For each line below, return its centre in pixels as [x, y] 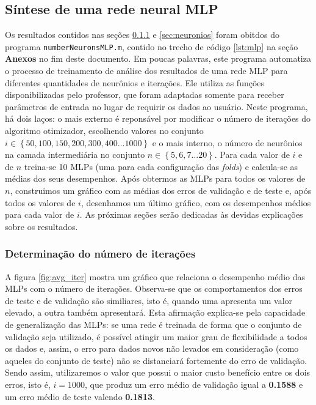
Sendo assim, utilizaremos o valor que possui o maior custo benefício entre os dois [158, 372]
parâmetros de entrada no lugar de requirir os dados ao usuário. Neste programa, [156, 106]
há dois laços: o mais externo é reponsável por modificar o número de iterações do [158, 118]
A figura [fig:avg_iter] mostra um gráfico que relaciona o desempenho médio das [155, 276]
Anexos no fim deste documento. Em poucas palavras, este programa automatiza [158, 58]
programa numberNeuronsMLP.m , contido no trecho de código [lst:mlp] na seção [152, 46]
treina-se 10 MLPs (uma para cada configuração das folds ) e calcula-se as [161, 166]
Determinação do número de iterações [100, 254]
